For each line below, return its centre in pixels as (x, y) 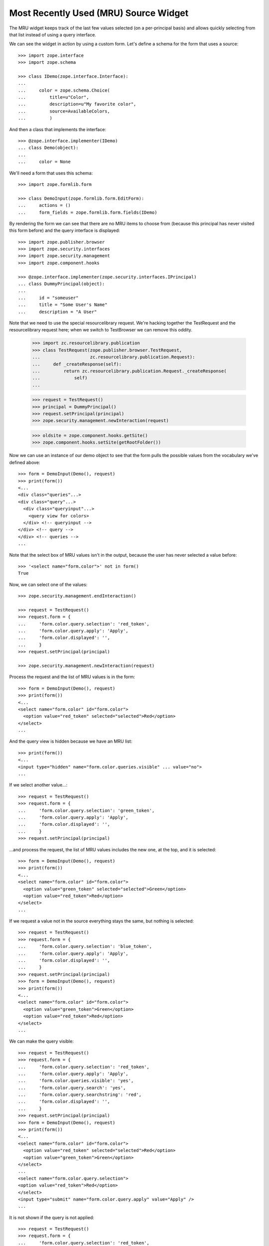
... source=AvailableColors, (64, 111)
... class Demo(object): (48, 148)
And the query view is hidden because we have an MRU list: (71, 741)
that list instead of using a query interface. (53, 34)
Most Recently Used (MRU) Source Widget (99, 13)
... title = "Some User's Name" (63, 305)
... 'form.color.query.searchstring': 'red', (80, 1095)
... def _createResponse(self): (77, 364)
